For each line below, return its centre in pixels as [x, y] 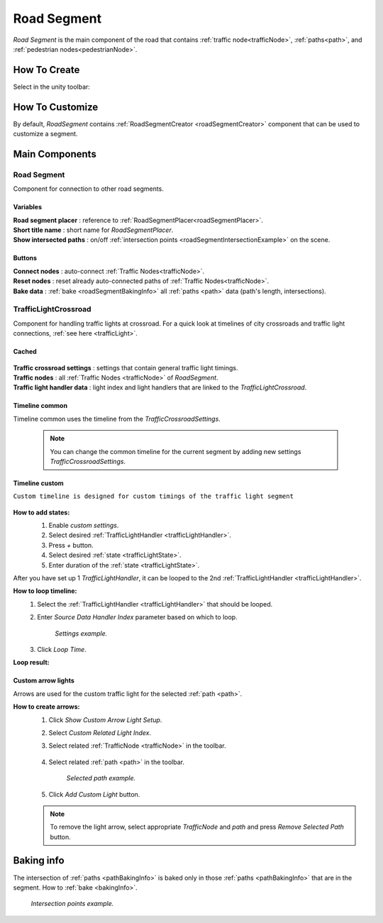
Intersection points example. [72, 904]
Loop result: [31, 663]
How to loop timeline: [45, 591]
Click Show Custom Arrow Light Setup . [105, 719]
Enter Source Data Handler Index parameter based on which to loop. [137, 617]
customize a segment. [45, 134]
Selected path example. [101, 778]
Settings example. [81, 633]
